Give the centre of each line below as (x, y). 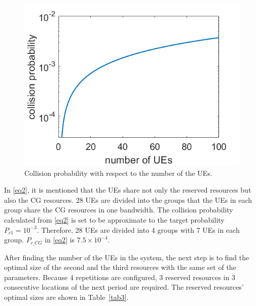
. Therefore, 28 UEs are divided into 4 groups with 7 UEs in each (138, 229)
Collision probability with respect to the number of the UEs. (118, 173)
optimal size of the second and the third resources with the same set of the (120, 267)
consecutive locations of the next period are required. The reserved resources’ (124, 287)
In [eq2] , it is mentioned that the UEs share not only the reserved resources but (128, 190)
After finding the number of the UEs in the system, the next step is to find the (127, 257)
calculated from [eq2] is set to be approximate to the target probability (114, 219)
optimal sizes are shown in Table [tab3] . (66, 297)
